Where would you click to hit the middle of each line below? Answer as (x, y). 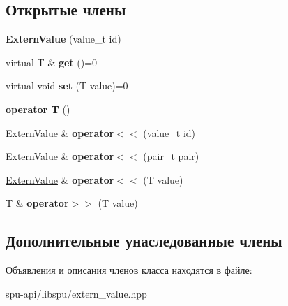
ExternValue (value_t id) (63, 39)
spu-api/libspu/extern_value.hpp (76, 293)
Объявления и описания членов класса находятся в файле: (129, 270)
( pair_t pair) (171, 156)
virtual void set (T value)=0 (67, 86)
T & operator (37, 203)
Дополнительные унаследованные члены (144, 241)
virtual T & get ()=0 (52, 62)
